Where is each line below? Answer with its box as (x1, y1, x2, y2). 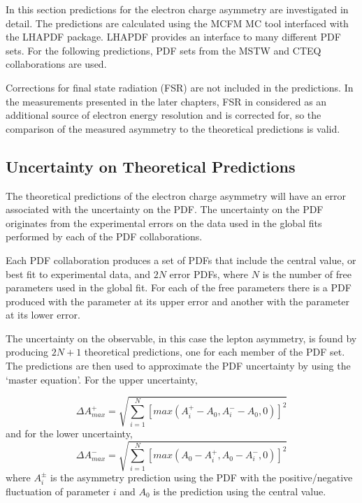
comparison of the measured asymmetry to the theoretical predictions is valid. (6, 121, 340, 136)
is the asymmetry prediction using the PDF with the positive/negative (50, 469, 353, 484)
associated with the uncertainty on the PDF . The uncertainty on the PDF (6, 202, 324, 217)
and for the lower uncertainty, (6, 425, 133, 440)
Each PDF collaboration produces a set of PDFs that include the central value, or (6, 252, 356, 267)
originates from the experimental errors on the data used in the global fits (6, 215, 322, 230)
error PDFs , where (169, 266, 249, 281)
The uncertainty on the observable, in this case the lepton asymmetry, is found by (6, 330, 357, 345)
